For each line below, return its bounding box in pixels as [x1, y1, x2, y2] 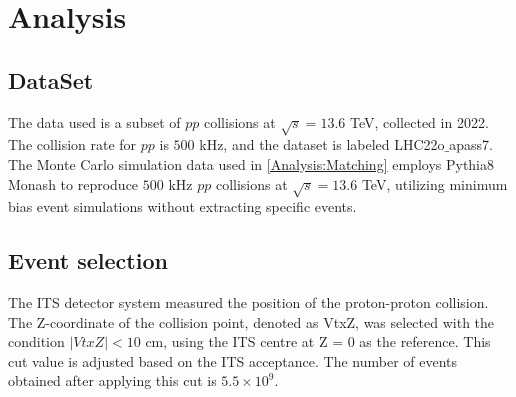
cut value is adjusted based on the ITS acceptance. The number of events [8, 350, 458, 371]
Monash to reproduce [8, 173, 139, 194]
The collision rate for [8, 134, 137, 155]
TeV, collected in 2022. [349, 111, 489, 132]
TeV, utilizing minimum [361, 173, 508, 194]
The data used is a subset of [8, 111, 181, 132]
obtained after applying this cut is [8, 370, 217, 391]
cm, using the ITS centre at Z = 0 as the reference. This [145, 331, 491, 352]
